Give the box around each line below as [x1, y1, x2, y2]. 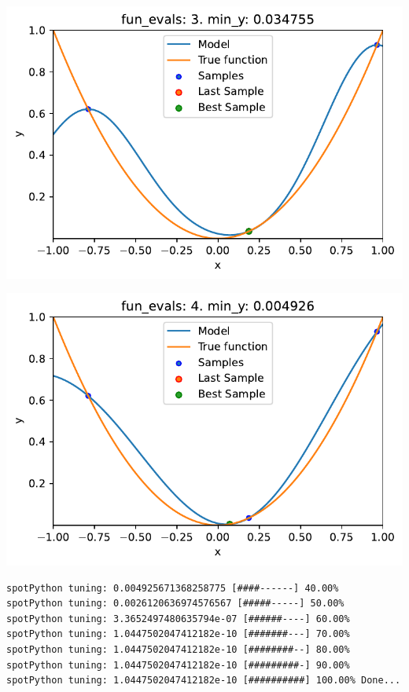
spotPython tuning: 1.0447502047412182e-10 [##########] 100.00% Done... [6, 675, 401, 687]
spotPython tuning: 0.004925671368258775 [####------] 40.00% [6, 582, 339, 594]
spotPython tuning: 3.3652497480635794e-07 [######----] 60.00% [6, 613, 350, 624]
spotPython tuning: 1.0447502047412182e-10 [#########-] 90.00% [6, 659, 350, 671]
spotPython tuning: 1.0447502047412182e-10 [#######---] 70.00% [6, 628, 350, 640]
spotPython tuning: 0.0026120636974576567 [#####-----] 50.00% [6, 598, 345, 610]
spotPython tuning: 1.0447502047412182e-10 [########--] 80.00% [6, 643, 350, 655]
